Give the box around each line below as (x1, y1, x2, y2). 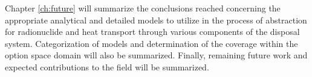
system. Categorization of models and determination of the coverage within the (5, 37, 298, 49)
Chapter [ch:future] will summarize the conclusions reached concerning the (5, 2, 281, 14)
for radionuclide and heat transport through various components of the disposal (5, 25, 300, 38)
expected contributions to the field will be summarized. (5, 60, 209, 73)
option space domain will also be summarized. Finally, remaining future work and (5, 49, 308, 61)
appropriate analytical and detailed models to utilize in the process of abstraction (5, 13, 307, 26)
